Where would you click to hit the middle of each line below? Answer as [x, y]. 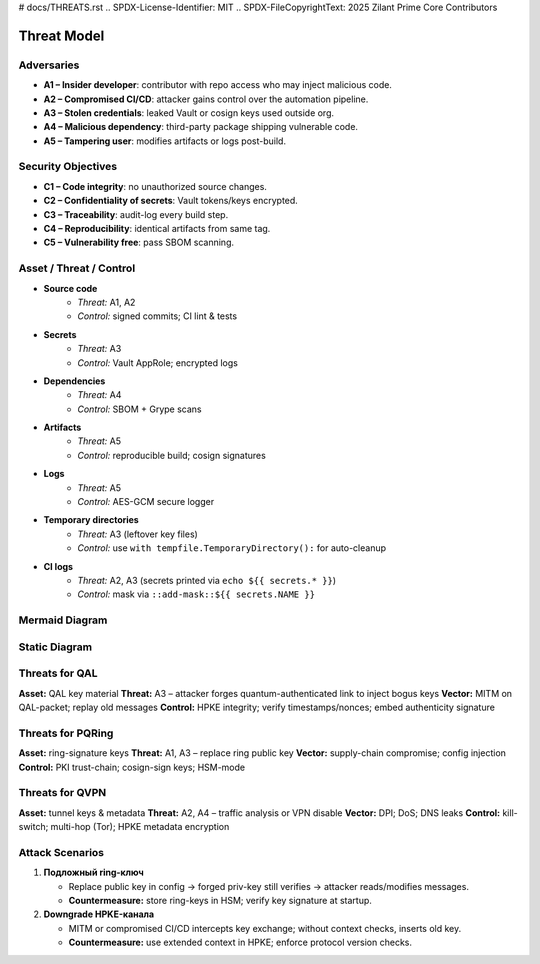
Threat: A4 [99, 395]
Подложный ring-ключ [93, 872]
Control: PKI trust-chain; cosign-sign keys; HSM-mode [131, 767]
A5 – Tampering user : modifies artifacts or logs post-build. [165, 141]
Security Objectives [68, 167]
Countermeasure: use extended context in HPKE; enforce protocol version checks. [240, 942]
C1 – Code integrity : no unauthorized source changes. [155, 186]
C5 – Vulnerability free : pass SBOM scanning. [139, 242]
